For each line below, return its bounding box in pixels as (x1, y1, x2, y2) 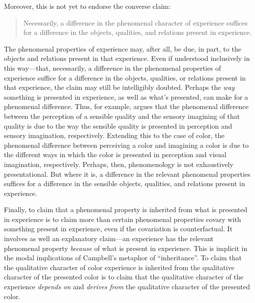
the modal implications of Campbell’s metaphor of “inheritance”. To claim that (4, 252, 242, 263)
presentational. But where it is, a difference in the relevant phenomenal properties (4, 168, 251, 179)
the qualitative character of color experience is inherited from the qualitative (4, 262, 234, 272)
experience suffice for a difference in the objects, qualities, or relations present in (4, 72, 246, 83)
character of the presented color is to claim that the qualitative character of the (4, 272, 244, 282)
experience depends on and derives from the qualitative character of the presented (4, 281, 250, 292)
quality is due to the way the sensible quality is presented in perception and (4, 120, 232, 131)
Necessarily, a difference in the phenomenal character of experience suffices (23, 17, 248, 28)
